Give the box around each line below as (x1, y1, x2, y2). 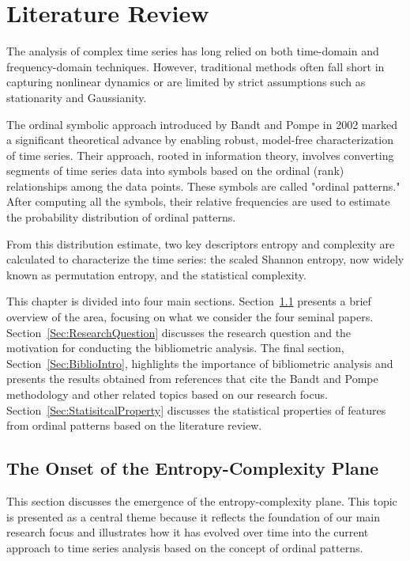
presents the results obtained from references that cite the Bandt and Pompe (6, 370, 378, 387)
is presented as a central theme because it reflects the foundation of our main (6, 508, 381, 525)
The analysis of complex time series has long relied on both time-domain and (6, 43, 379, 59)
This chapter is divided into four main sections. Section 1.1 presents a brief (6, 293, 371, 309)
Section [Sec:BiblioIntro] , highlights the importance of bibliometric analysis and (6, 354, 393, 371)
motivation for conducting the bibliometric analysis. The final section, (6, 339, 344, 356)
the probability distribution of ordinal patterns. (6, 209, 236, 226)
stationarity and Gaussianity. (6, 89, 147, 105)
